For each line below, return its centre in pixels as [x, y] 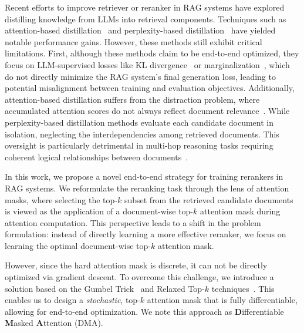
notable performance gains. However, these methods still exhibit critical [134, 41]
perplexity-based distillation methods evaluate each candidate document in [139, 122]
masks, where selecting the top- [61, 199]
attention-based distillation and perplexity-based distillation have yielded [140, 30]
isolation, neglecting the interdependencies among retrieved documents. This [142, 134]
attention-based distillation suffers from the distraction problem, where [132, 99]
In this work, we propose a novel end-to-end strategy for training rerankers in [144, 176]
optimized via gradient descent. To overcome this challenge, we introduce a [139, 277]
